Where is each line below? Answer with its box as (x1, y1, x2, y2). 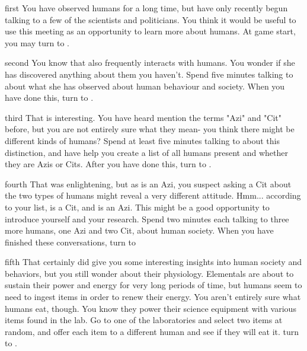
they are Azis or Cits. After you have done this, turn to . (5, 158, 212, 170)
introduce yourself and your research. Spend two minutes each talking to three (5, 212, 289, 225)
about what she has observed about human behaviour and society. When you (5, 79, 285, 92)
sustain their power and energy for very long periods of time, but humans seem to (5, 279, 302, 291)
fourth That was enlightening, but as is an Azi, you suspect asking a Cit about (5, 177, 292, 190)
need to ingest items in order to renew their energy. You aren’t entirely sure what (5, 291, 301, 303)
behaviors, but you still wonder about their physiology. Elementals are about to (5, 267, 294, 279)
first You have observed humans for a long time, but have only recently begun (5, 2, 288, 14)
